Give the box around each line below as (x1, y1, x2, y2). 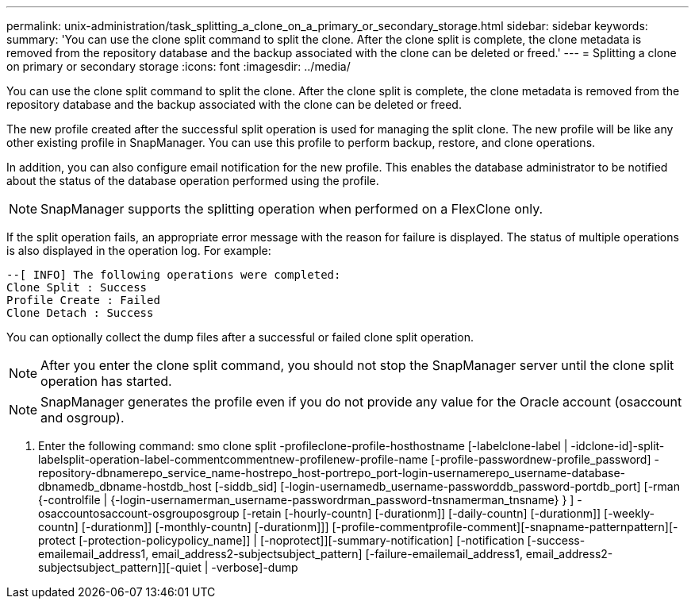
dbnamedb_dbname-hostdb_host (38, 480, 212, 493)
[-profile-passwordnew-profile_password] (431, 453, 651, 466)
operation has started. (40, 373, 172, 389)
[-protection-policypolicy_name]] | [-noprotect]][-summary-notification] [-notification (79, 534, 524, 547)
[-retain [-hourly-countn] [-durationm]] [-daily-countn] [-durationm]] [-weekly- (242, 507, 655, 520)
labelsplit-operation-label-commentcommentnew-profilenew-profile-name (38, 453, 428, 466)
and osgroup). (40, 410, 125, 426)
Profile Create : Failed (6, 294, 160, 306)
